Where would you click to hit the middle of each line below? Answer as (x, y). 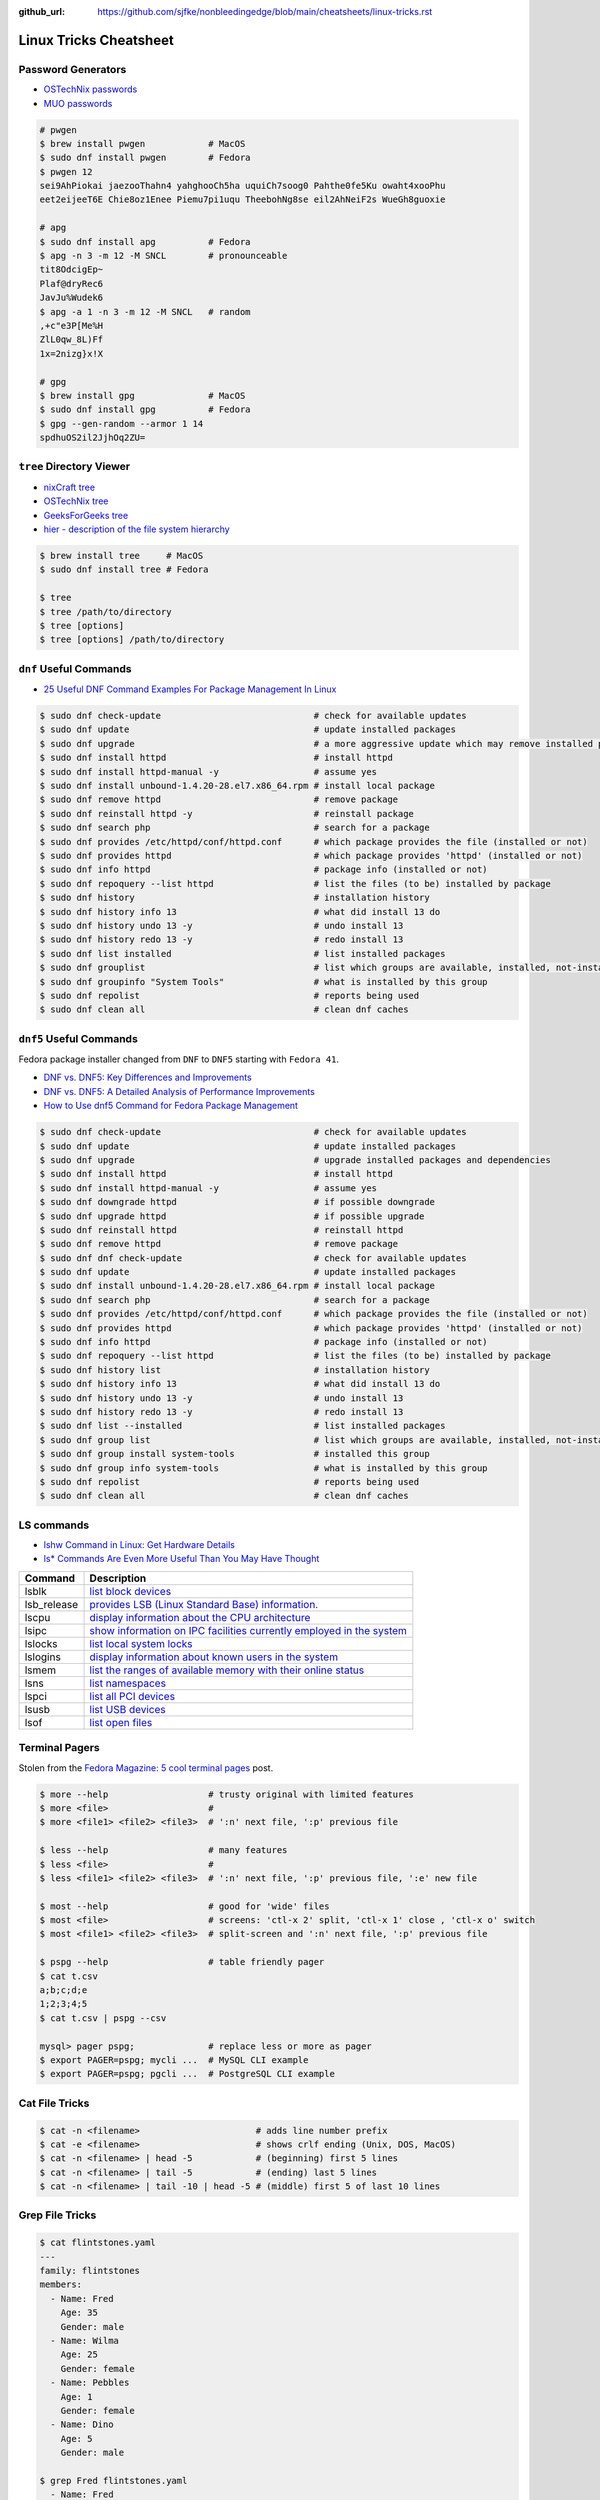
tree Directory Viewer (74, 467)
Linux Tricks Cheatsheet (96, 40)
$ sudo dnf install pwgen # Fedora (145, 158)
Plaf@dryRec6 (71, 283)
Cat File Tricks (54, 2103)
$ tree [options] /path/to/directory (132, 639)
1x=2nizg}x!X (71, 353)
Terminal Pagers (59, 1748)
